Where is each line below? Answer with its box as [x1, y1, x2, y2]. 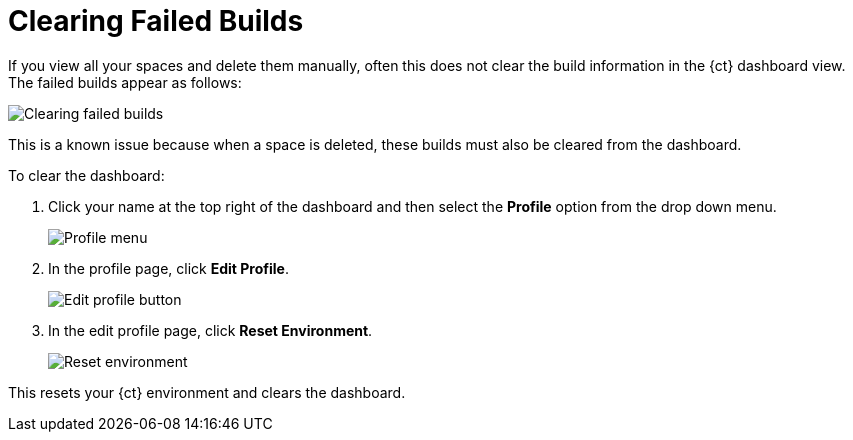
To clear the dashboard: [8, 166, 165, 184]
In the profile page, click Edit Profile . [48, 259, 289, 277]
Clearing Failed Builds [8, 4, 304, 38]
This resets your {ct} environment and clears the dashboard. [8, 383, 406, 401]
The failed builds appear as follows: [8, 73, 242, 91]
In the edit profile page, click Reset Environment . [48, 321, 373, 339]
